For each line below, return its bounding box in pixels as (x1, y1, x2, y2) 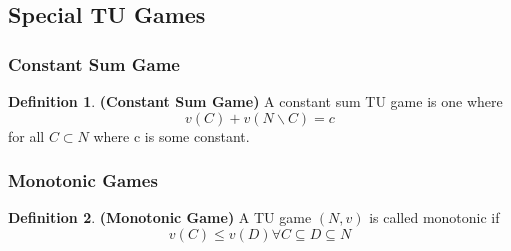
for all (8, 125, 45, 146)
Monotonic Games (8, 168, 158, 193)
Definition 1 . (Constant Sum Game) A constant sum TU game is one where (8, 91, 503, 111)
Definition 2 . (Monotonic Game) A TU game (8, 207, 312, 228)
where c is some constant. (93, 125, 250, 146)
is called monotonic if (369, 207, 500, 228)
